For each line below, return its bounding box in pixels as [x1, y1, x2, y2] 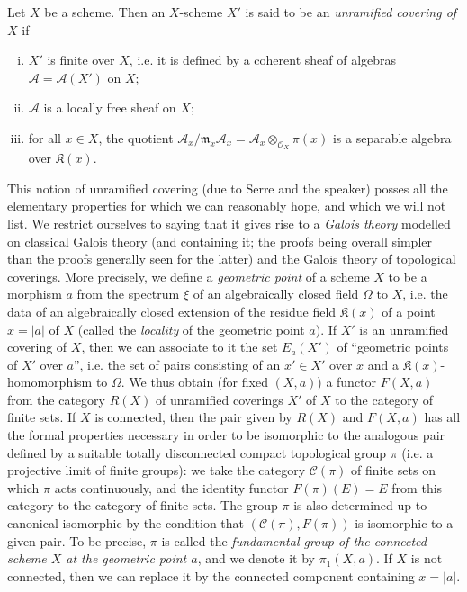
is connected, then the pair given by [94, 408, 292, 426]
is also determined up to [293, 496, 427, 515]
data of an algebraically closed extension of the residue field [7, 301, 337, 320]
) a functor [317, 372, 377, 391]
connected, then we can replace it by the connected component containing [7, 566, 415, 585]
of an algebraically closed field [193, 284, 359, 303]
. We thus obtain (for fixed [121, 372, 268, 391]
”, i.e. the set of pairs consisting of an [73, 354, 281, 373]
